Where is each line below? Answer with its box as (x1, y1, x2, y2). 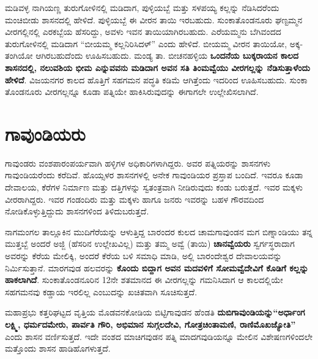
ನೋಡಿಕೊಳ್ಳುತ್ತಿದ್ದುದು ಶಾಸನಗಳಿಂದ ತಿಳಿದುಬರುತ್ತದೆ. (5, 205, 149, 217)
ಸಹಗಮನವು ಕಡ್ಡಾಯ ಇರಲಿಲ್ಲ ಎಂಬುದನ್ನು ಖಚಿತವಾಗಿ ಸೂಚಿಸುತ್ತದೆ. (5, 285, 198, 298)
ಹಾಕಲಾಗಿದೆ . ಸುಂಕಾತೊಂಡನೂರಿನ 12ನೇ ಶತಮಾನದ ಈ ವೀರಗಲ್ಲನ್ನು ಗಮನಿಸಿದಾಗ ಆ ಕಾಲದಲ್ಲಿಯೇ (5, 273, 283, 286)
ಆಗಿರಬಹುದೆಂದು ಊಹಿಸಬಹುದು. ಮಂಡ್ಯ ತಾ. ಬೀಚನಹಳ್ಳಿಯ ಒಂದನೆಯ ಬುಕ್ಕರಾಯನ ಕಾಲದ (35, 49, 299, 62)
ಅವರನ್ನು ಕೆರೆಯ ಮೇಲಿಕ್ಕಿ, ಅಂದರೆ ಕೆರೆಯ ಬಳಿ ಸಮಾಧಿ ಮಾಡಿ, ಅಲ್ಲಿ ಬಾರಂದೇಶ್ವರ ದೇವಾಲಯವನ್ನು (5, 249, 282, 262)
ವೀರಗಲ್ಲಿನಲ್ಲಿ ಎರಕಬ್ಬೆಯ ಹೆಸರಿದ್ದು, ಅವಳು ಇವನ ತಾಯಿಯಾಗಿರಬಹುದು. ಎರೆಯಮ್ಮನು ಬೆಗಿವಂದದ (5, 25, 281, 38)
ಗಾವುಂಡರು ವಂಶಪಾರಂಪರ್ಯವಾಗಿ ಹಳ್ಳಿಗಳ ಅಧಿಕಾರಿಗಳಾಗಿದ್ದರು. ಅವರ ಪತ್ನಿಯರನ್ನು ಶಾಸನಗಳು (5, 156, 271, 169)
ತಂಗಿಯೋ (5, 49, 33, 62)
